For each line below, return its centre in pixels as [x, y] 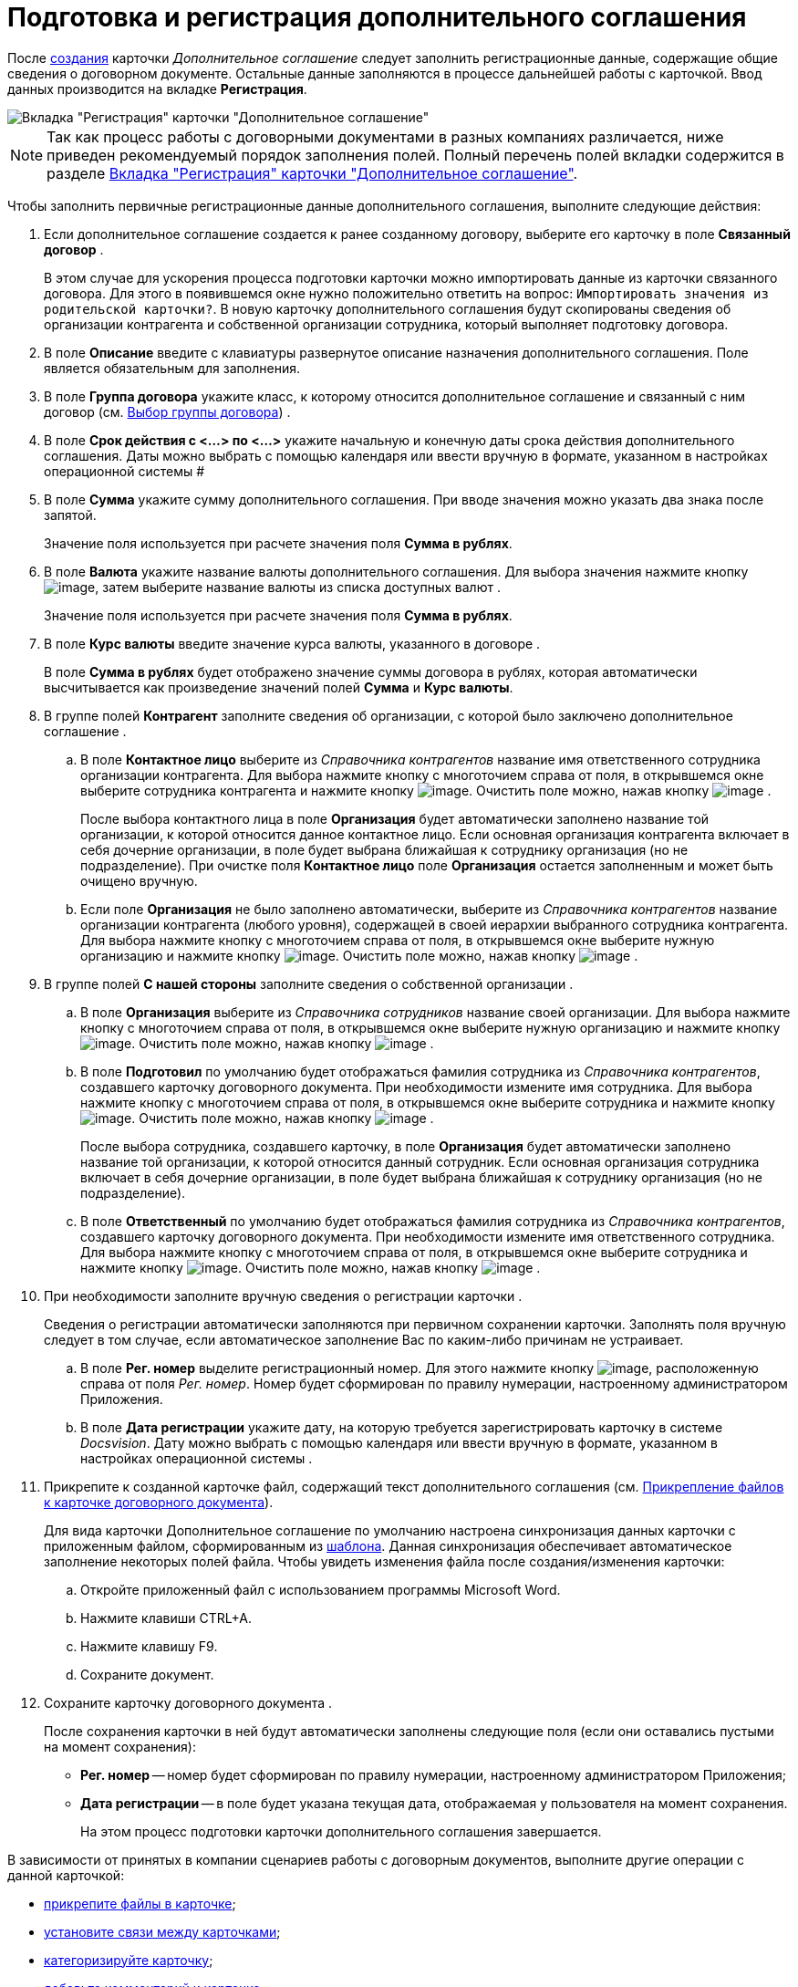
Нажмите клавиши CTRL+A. [166, 1618]
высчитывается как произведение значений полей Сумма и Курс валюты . [279, 687]
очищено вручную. [139, 880]
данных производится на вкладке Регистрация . [157, 88]
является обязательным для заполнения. [172, 368]
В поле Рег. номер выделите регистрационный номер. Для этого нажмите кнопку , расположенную [420, 1368]
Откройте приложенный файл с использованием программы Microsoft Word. [321, 1589]
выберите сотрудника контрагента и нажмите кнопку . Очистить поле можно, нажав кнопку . [426, 790]
